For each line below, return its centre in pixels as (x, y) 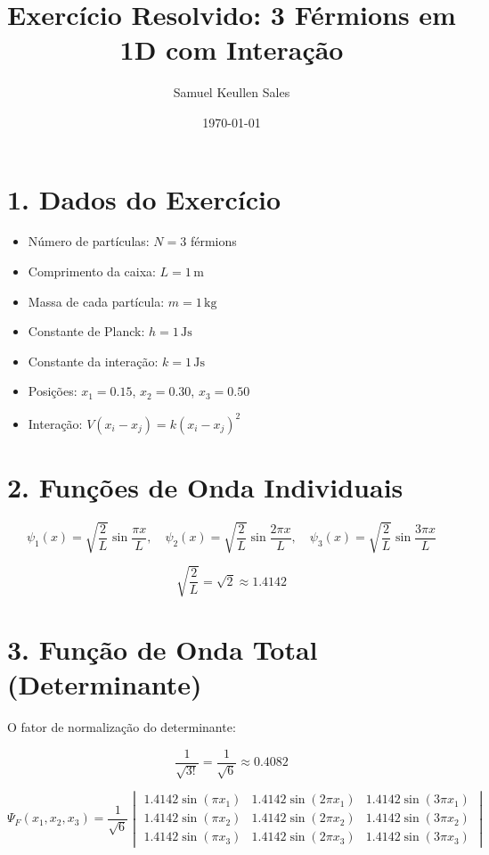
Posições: (53, 391)
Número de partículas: (89, 241)
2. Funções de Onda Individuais (205, 486)
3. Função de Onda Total (163, 649)
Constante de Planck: (86, 331)
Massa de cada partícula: (96, 301)
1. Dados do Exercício (144, 198)
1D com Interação (232, 49)
